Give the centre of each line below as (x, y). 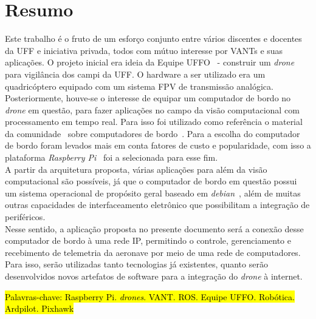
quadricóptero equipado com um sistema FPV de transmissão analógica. (139, 86)
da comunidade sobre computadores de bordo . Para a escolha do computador (153, 133)
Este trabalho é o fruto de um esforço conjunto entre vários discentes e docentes (153, 39)
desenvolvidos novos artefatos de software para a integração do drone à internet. (154, 276)
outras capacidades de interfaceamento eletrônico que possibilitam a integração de (157, 205)
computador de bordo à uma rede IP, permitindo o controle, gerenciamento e (148, 240)
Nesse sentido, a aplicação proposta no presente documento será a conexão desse (154, 228)
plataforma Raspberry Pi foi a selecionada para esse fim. (112, 157)
